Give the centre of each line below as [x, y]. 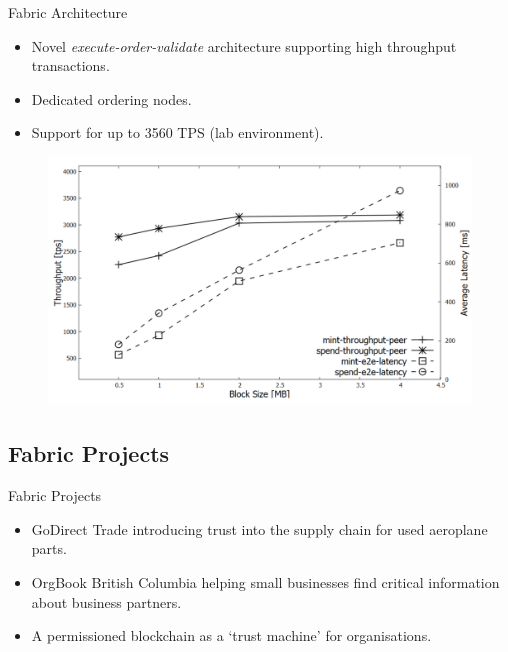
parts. [49, 548]
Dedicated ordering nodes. [111, 98]
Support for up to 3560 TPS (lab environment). [177, 132]
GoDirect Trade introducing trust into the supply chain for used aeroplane [259, 528]
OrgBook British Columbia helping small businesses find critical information [265, 581]
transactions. [70, 65]
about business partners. [106, 601]
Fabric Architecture [68, 12]
